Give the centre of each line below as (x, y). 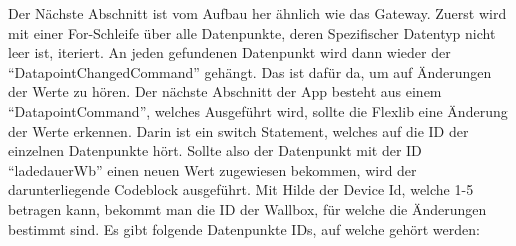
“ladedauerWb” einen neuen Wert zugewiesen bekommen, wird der (212, 169)
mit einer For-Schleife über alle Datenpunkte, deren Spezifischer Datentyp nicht (252, 32)
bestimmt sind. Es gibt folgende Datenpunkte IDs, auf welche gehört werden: (244, 228)
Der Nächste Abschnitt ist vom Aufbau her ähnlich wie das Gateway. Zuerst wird (257, 13)
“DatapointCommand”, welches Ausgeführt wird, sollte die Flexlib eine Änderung (258, 110)
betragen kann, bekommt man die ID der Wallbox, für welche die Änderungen (247, 208)
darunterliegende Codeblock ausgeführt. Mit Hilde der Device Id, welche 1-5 (241, 189)
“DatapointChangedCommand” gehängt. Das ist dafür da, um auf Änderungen (250, 71)
